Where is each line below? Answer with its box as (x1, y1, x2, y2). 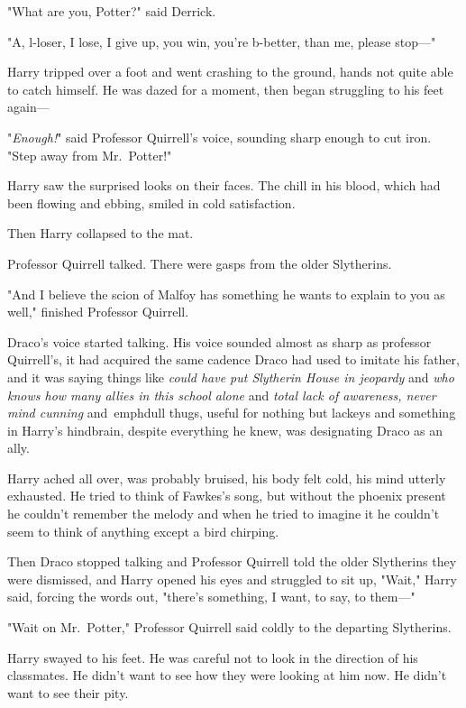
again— (7, 97, 50, 116)
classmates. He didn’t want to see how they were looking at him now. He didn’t (7, 666, 447, 685)
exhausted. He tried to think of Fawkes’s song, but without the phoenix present (7, 486, 446, 505)
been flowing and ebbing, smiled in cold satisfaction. (7, 193, 296, 212)
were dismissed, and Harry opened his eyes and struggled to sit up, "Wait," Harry (7, 569, 457, 588)
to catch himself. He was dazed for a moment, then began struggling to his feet (7, 79, 444, 98)
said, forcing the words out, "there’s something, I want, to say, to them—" (7, 587, 416, 606)
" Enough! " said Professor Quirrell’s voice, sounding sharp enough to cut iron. (7, 127, 432, 146)
